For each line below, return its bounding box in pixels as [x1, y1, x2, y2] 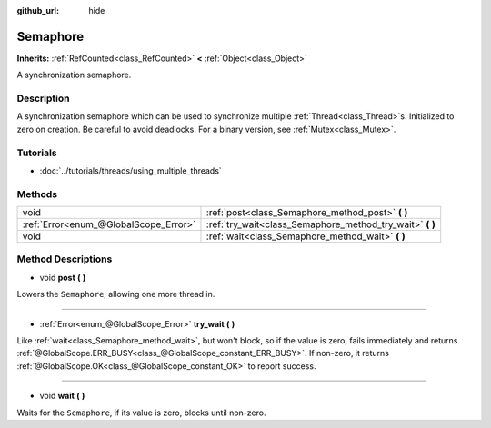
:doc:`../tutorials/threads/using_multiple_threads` [39, 164, 222, 176]
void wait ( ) [39, 391, 85, 402]
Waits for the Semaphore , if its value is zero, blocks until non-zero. [16, 407, 266, 418]
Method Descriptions [16, 253, 113, 265]
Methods [16, 187, 58, 200]
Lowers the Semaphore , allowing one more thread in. [16, 289, 215, 300]
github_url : [16, 5, 59, 15]
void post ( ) [39, 272, 86, 283]
